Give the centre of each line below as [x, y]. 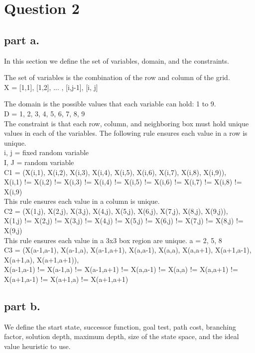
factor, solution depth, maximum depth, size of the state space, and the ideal [122, 336]
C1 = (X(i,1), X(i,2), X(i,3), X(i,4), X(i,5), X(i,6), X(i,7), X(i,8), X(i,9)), [115, 172]
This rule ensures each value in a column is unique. [82, 201]
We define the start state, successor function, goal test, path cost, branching [120, 326]
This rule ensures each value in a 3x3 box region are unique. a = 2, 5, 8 [113, 240]
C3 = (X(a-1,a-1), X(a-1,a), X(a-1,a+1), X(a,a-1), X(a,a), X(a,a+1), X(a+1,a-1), [128, 250]
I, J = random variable [39, 162]
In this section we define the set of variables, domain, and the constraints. [117, 60]
